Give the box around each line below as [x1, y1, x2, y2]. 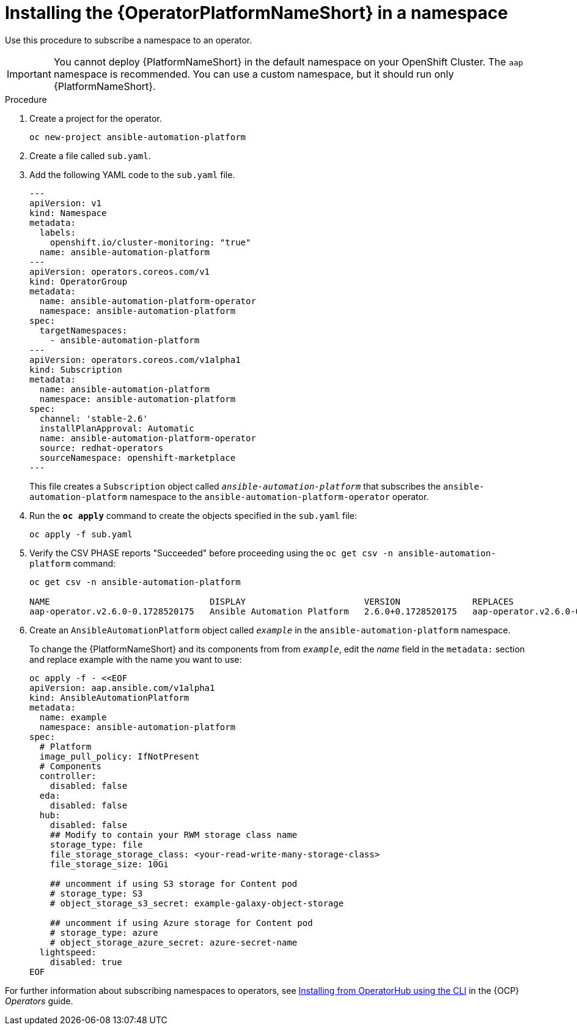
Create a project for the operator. [29, 113, 162, 124]
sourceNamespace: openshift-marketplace [39, 452, 236, 463]
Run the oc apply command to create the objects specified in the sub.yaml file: [29, 510, 358, 521]
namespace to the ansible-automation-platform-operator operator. [130, 491, 429, 502]
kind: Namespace [29, 207, 107, 218]
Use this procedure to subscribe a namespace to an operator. [5, 34, 252, 45]
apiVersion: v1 [29, 198, 102, 208]
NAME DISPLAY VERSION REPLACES [29, 596, 514, 606]
